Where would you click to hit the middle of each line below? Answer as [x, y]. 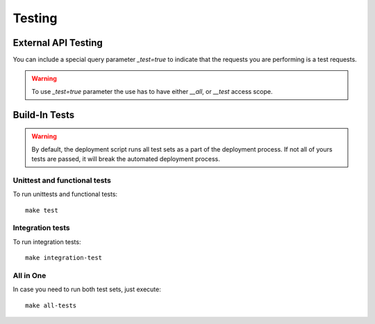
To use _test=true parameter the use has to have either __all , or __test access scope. [152, 91]
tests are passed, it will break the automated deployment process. [126, 159]
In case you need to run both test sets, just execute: [87, 289]
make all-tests [51, 305]
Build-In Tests [44, 115]
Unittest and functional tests [62, 180]
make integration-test [64, 258]
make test [42, 210]
